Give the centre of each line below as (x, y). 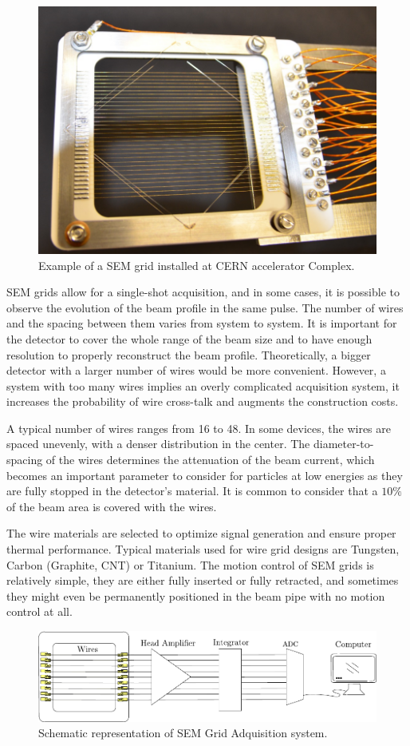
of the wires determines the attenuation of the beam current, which (210, 460)
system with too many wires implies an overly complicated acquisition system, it (203, 385)
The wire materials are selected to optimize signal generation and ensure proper (201, 533)
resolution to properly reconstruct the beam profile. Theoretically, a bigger (189, 354)
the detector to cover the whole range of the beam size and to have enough (189, 338)
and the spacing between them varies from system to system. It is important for (202, 323)
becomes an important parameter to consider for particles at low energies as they (205, 475)
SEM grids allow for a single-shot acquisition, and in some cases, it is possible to (203, 292)
